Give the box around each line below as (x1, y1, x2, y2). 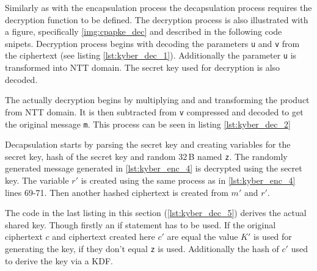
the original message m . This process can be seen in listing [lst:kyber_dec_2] (5, 117, 291, 130)
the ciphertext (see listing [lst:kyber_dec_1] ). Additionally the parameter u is (5, 49, 297, 62)
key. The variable (5, 174, 69, 187)
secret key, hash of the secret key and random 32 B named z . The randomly (5, 150, 288, 162)
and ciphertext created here (52, 230, 155, 243)
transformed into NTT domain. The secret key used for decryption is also (5, 61, 280, 74)
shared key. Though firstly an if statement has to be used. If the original (5, 218, 276, 231)
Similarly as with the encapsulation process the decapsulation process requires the (5, 1, 312, 13)
